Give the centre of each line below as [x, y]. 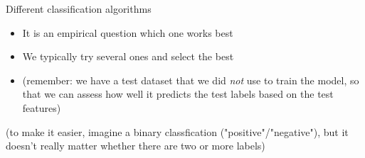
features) [42, 107]
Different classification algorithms [79, 9]
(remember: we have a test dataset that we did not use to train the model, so [191, 80]
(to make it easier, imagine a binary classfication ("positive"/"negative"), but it [177, 131]
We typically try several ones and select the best [128, 56]
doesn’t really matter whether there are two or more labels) [136, 146]
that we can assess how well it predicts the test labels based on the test [178, 94]
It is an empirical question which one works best [128, 32]
